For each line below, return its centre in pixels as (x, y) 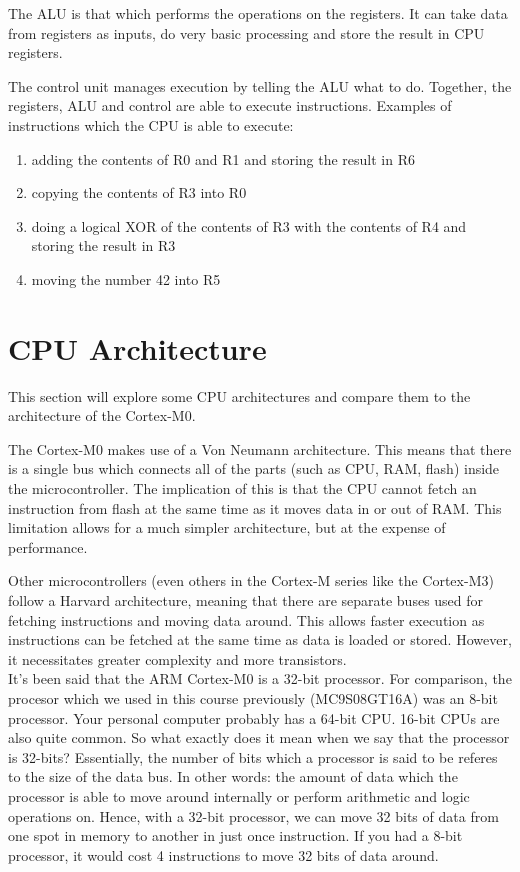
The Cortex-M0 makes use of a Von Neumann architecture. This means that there (260, 448)
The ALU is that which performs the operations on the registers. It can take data (258, 13)
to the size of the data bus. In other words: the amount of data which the (233, 776)
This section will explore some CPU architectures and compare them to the (239, 395)
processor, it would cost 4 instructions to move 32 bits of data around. (223, 854)
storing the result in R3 (103, 245)
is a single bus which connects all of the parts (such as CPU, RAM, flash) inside (254, 468)
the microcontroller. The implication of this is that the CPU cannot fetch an (242, 488)
